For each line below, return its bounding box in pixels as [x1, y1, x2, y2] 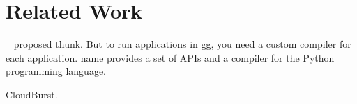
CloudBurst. [6, 87, 58, 101]
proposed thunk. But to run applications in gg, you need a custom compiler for [13, 37, 351, 51]
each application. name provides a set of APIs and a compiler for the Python [6, 50, 335, 64]
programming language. [6, 64, 106, 78]
